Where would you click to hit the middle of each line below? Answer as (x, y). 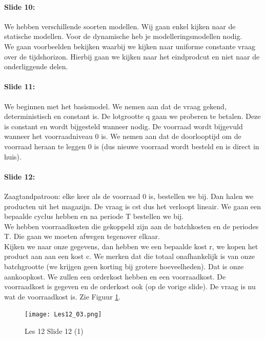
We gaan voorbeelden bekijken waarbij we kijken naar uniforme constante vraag (130, 46)
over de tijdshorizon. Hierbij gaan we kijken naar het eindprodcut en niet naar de (132, 56)
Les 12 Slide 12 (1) (54, 331)
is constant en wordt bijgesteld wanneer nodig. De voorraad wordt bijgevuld (124, 126)
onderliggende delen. (36, 66)
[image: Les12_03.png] (63, 315)
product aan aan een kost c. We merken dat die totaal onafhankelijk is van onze (130, 256)
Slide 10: (20, 6)
